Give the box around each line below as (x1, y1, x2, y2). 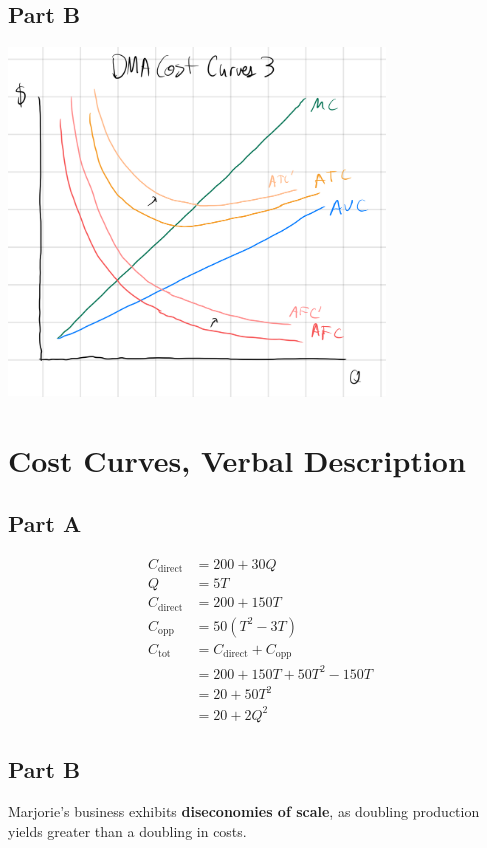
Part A (8, 508, 82, 539)
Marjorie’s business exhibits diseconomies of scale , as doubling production (8, 801, 480, 822)
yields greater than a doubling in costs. (8, 820, 247, 841)
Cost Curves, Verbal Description (8, 439, 466, 480)
